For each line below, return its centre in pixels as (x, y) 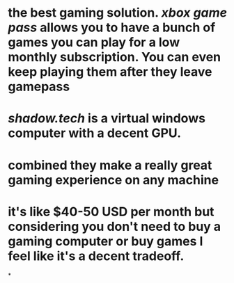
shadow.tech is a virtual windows (107, 119)
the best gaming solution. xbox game (118, 13)
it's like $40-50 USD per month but (111, 212)
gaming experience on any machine (113, 180)
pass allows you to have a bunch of (112, 27)
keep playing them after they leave (110, 72)
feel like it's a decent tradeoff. (96, 256)
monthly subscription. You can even (115, 57)
